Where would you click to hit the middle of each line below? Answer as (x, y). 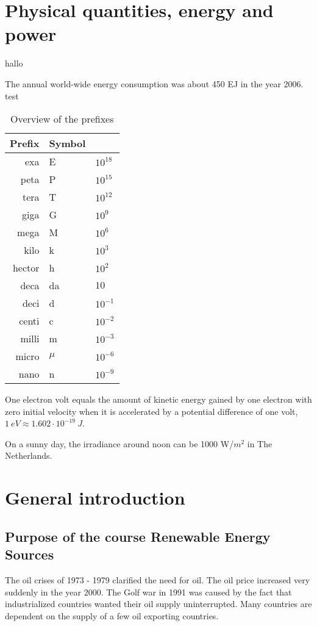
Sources (30, 554)
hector (26, 268)
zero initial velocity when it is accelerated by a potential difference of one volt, (151, 411)
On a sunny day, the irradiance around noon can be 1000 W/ (119, 443)
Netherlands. (29, 455)
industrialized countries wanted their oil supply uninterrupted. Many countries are (158, 604)
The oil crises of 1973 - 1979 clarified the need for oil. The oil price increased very (158, 580)
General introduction (95, 498)
